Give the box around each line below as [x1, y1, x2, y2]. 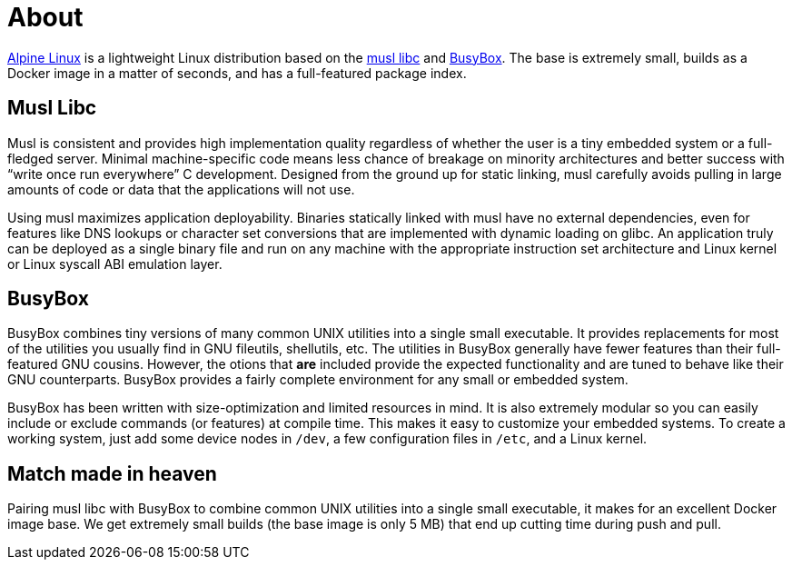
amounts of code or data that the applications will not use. [7, 181, 355, 197]
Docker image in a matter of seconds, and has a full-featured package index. [7, 65, 467, 81]
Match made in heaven [7, 462, 217, 485]
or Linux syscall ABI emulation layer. [7, 255, 223, 272]
